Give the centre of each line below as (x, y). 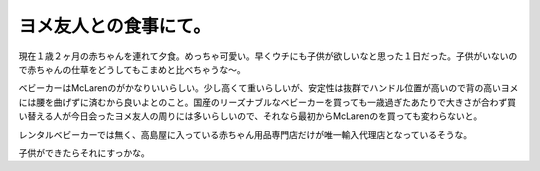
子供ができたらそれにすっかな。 (84, 152)
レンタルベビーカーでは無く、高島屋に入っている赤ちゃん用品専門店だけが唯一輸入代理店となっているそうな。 (245, 134)
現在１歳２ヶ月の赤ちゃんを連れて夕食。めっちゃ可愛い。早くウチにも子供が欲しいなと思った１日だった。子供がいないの (268, 56)
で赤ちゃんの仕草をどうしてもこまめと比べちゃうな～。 (132, 69)
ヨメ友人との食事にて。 (114, 26)
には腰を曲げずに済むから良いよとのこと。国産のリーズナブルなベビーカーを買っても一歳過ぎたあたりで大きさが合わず (263, 102)
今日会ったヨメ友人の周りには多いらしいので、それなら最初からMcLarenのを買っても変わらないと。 (276, 116)
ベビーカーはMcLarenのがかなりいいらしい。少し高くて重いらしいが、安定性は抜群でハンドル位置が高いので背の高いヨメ (268, 88)
